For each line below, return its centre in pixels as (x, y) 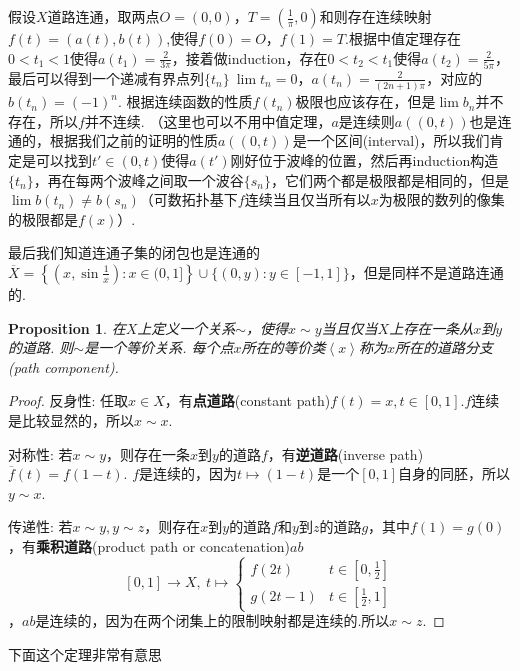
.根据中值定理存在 (403, 38)
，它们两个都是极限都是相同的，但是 (389, 179)
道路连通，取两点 (103, 16)
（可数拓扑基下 (188, 199)
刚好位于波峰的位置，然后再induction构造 (364, 160)
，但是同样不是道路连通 (426, 271)
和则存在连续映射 (375, 16)
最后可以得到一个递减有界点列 (106, 77)
